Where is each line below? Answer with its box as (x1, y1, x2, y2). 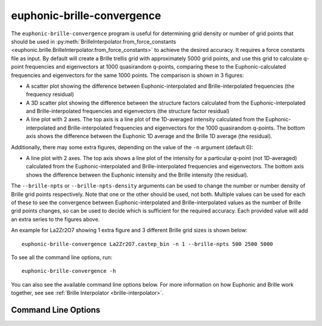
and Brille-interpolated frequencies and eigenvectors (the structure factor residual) (26, 107, 230, 115)
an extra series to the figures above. (11, 216, 100, 223)
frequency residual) (26, 91, 75, 98)
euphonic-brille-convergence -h (21, 267, 116, 275)
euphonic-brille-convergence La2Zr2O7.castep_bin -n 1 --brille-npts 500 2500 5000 (21, 241, 274, 247)
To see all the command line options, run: (11, 254, 113, 261)
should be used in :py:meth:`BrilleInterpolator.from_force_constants (11, 38, 177, 45)
